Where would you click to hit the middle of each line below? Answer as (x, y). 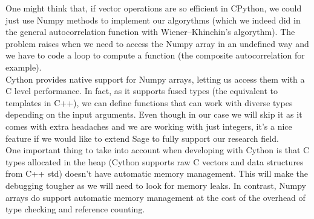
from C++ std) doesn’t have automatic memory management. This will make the (157, 173)
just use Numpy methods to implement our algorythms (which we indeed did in (153, 20)
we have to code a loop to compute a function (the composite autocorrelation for (155, 55)
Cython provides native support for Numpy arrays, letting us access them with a (155, 79)
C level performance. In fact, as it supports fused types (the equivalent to (142, 91)
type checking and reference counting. (75, 209)
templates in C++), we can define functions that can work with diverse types (149, 102)
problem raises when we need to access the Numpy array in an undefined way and (157, 43)
